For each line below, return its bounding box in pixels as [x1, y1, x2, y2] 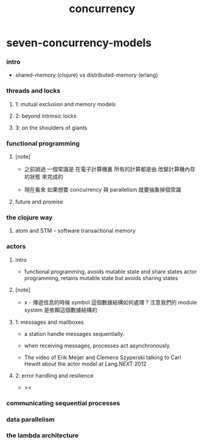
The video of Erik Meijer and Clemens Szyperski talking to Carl [24, 353, 181, 361]
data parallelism [6, 415, 55, 423]
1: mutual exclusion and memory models [15, 100, 116, 108]
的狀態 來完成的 [24, 173, 64, 180]
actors [6, 242, 26, 251]
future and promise [15, 198, 64, 205]
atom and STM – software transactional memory [15, 227, 136, 234]
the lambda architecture [6, 431, 79, 440]
